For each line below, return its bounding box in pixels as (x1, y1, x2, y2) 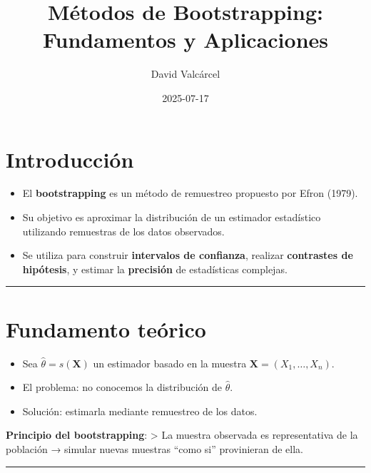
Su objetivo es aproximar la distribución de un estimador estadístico (22, 210, 321, 225)
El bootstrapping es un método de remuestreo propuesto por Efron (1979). (22, 185, 358, 200)
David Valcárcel (151, 66, 220, 81)
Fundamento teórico (6, 314, 206, 343)
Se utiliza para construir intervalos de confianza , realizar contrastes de (22, 248, 353, 263)
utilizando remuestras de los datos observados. (22, 223, 225, 238)
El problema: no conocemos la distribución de (22, 380, 223, 395)
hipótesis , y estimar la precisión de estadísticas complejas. (22, 261, 288, 276)
